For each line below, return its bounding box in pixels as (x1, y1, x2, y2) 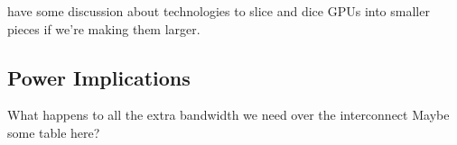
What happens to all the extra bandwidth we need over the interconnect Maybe (7, 105, 450, 124)
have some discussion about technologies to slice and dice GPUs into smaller (7, 2, 430, 20)
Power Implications (7, 63, 191, 91)
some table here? (7, 122, 100, 141)
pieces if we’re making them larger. (7, 19, 201, 38)
